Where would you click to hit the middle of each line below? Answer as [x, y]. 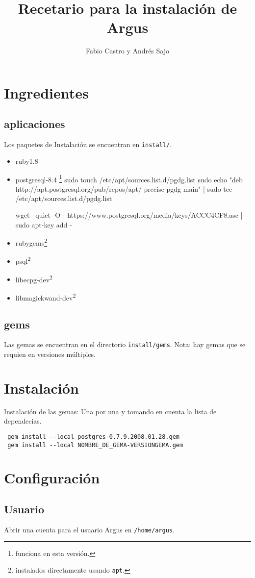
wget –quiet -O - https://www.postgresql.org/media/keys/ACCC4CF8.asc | [129, 214]
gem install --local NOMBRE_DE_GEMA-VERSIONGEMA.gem [95, 445]
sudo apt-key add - [44, 224]
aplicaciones [35, 124]
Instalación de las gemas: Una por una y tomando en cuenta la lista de [110, 411]
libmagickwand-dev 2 [46, 297]
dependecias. [23, 421]
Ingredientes [46, 92]
